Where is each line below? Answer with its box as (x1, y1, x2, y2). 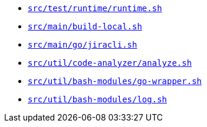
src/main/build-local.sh (28, 22, 142, 31)
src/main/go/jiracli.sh (28, 40, 137, 49)
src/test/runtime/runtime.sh (28, 4, 162, 13)
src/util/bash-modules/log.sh (28, 95, 167, 104)
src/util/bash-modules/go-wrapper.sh (28, 76, 202, 86)
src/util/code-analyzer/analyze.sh (28, 58, 192, 68)
